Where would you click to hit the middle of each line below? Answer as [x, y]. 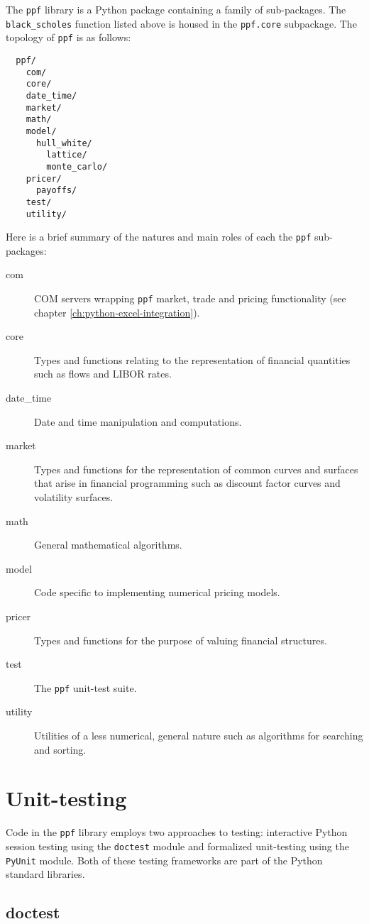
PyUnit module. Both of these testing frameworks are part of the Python [164, 860]
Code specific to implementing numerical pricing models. [157, 592]
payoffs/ [56, 191]
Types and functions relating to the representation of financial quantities [192, 359]
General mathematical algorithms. [108, 545]
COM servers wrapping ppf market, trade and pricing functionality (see [190, 298]
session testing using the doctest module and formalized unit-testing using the [177, 846]
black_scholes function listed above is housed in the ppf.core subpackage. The [181, 23]
